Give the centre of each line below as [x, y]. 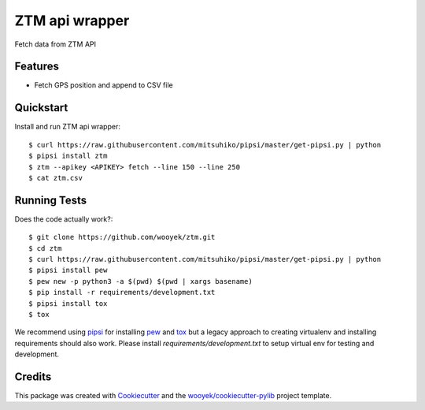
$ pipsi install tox [68, 303]
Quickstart [41, 108]
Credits [33, 376]
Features [37, 67]
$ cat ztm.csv [55, 178]
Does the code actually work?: [64, 219]
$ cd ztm [45, 248]
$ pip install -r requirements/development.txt [122, 293]
